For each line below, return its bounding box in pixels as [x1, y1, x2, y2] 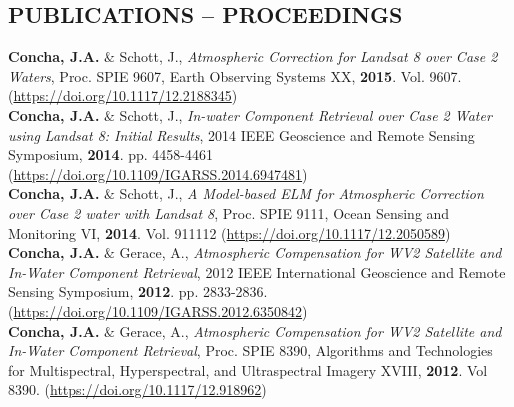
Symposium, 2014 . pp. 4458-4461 [8, 144, 213, 165]
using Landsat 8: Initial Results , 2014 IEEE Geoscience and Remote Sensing [8, 124, 475, 145]
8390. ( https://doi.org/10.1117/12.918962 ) [8, 379, 267, 400]
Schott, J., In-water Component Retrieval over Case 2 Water [119, 104, 492, 125]
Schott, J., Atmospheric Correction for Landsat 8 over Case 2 [119, 46, 498, 67]
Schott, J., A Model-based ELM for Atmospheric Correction [119, 183, 484, 204]
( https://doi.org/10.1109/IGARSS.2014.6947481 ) [8, 163, 308, 184]
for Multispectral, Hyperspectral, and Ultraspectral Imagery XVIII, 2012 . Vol [8, 359, 488, 380]
